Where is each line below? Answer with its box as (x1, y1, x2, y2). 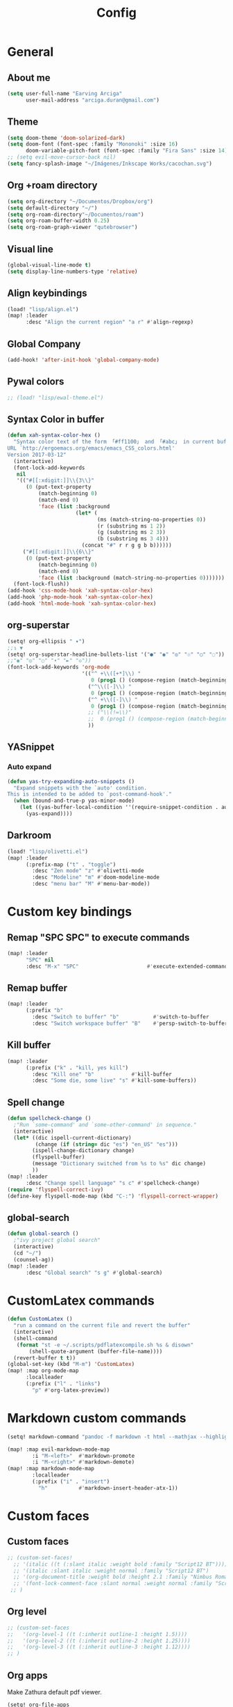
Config (96, 5, 137, 21)
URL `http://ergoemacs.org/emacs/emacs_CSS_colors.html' (7, 445, 175, 452)
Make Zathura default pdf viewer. (7, 1688, 103, 1696)
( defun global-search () (7, 1230, 79, 1237)
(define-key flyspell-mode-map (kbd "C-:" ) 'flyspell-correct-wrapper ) (7, 1193, 218, 1199)
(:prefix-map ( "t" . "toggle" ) (25, 861, 116, 868)
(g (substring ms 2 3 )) (96, 529, 166, 536)
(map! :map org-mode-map (7, 1367, 79, 1374)
